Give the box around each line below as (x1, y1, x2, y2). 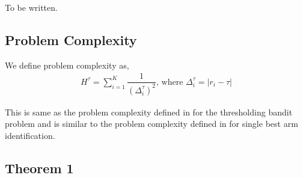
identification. (5, 129, 55, 142)
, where (156, 78, 183, 87)
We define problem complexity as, (5, 58, 129, 71)
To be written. (5, 1, 58, 13)
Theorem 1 (5, 159, 74, 177)
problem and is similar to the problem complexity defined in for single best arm (5, 117, 298, 130)
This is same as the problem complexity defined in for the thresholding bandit (5, 105, 293, 118)
